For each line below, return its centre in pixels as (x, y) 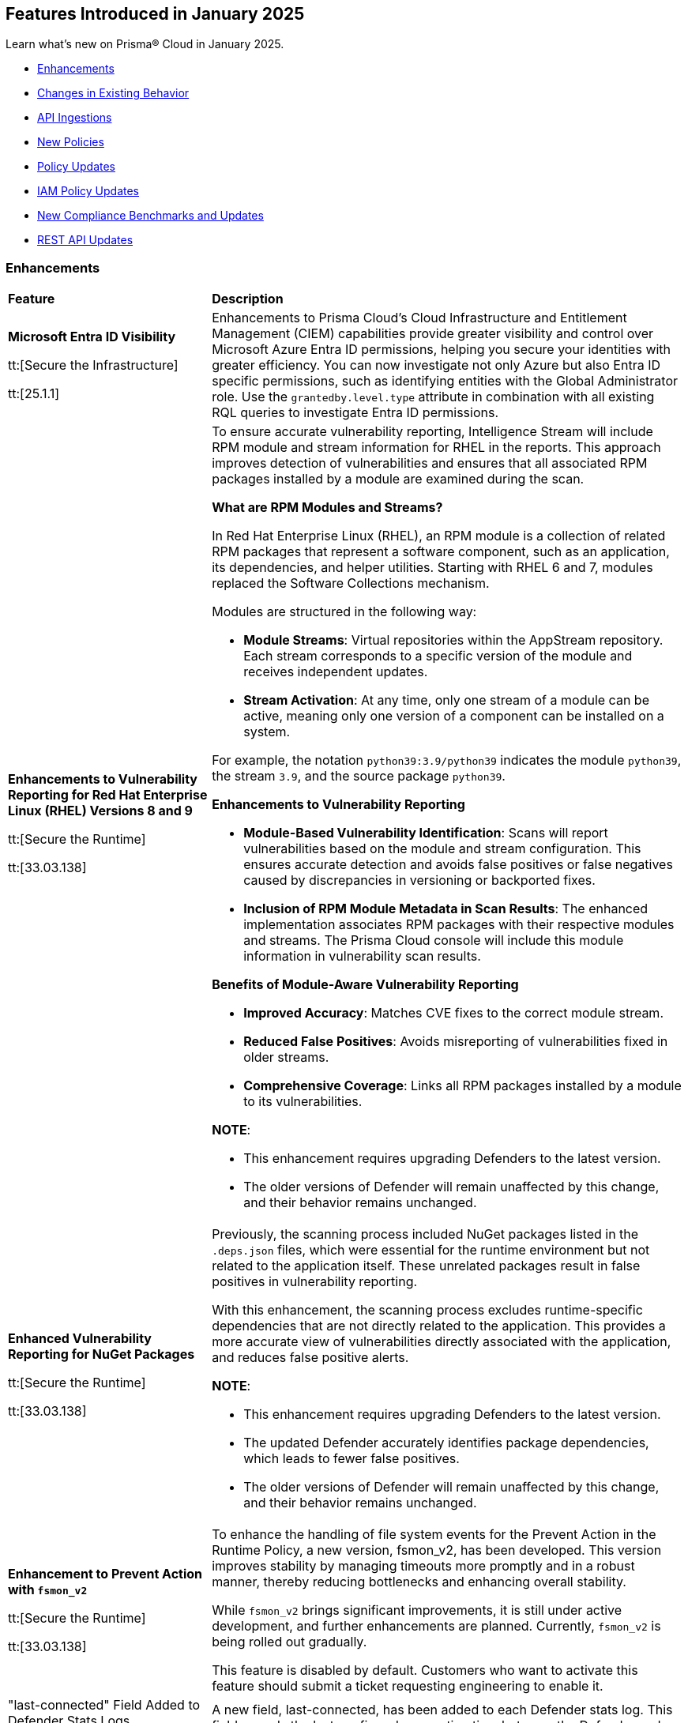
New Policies (71, 142)
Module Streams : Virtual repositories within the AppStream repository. (453, 640)
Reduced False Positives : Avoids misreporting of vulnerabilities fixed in (456, 1042)
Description (248, 299)
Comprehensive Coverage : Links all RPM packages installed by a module (462, 1086)
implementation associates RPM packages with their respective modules (459, 925)
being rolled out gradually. (289, 1642)
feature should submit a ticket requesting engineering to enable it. (408, 1686)
